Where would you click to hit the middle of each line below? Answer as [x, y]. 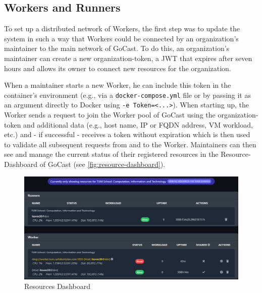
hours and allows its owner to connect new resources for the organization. [118, 68]
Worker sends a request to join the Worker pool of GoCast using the [110, 115]
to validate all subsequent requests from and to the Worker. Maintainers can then [130, 144]
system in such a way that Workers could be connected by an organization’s [121, 38]
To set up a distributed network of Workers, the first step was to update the [122, 28]
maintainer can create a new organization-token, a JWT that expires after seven [128, 58]
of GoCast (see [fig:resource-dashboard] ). [102, 164]
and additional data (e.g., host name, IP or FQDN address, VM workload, [138, 124]
